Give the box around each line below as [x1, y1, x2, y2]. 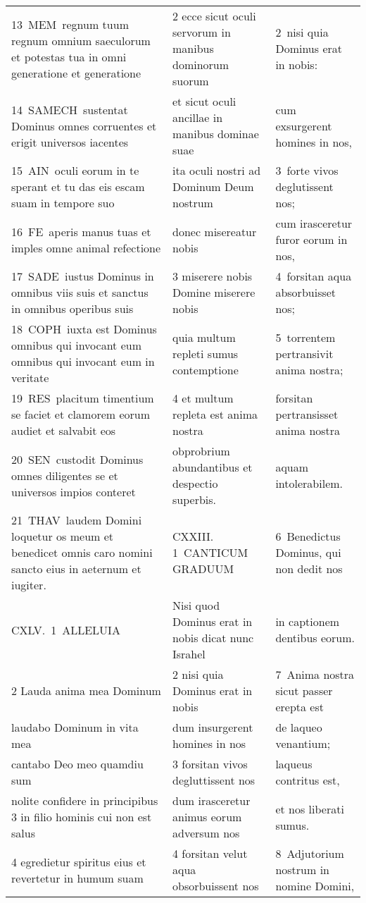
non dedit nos [275, 560, 343, 577]
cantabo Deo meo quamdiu [11, 756, 144, 772]
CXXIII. [172, 528, 214, 544]
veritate [11, 369, 49, 386]
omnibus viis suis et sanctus [11, 284, 149, 300]
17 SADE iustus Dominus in [11, 268, 154, 284]
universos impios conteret [11, 483, 136, 500]
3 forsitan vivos [172, 756, 248, 772]
